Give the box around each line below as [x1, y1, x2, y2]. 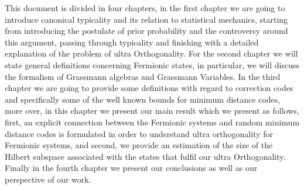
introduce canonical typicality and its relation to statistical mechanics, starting [5, 13, 288, 25]
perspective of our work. [5, 173, 91, 185]
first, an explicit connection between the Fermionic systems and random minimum [5, 116, 300, 128]
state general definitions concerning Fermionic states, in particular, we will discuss [5, 58, 299, 71]
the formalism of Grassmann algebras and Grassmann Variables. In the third [5, 70, 281, 82]
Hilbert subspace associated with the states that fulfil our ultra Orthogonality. [5, 150, 286, 162]
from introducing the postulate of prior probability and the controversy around [5, 24, 288, 37]
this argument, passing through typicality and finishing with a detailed [5, 36, 259, 48]
